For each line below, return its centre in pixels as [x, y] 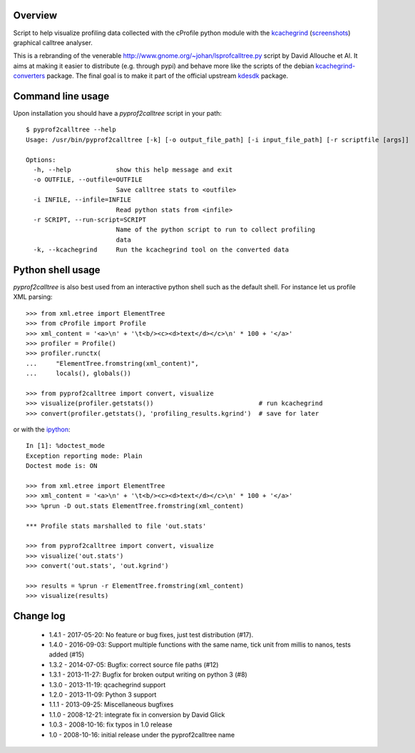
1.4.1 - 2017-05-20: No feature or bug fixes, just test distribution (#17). [151, 634]
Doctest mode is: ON [62, 466]
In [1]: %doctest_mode [66, 446]
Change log [39, 616]
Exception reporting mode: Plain [84, 456]
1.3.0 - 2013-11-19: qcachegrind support [107, 684]
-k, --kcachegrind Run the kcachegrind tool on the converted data [161, 250]
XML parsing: [33, 297]
